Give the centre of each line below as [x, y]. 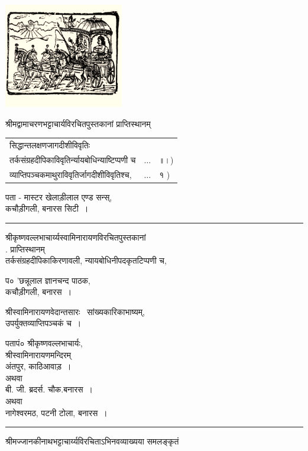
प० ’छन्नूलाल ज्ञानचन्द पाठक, [48, 280]
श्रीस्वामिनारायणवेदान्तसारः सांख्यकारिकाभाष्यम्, [75, 311]
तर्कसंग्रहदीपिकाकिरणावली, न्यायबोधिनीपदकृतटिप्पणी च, [86, 260]
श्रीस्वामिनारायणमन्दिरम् [38, 354]
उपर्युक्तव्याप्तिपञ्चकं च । [43, 323]
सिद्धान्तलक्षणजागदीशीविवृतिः [50, 145]
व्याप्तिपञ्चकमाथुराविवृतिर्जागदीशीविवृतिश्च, [71, 174]
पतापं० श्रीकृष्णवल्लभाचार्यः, [44, 343]
